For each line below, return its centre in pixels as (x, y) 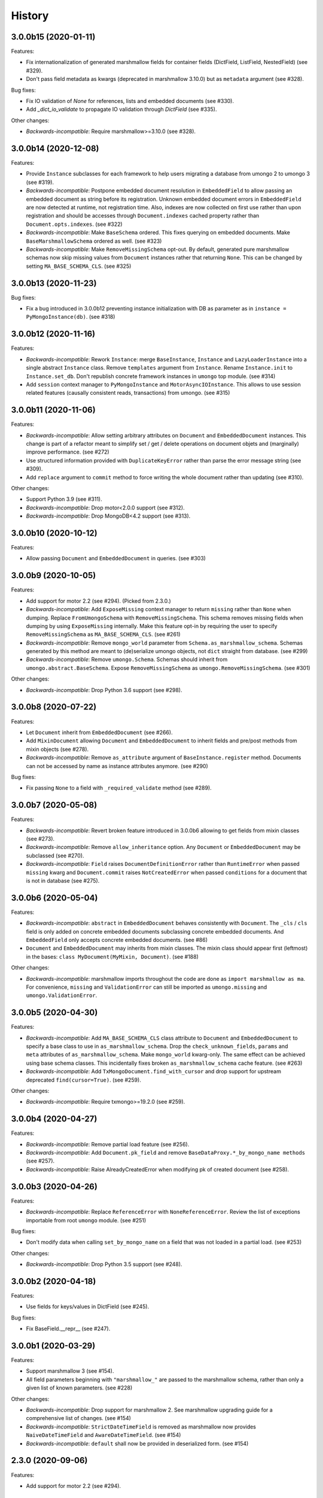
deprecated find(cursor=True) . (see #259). (84, 1080)
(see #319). (40, 182)
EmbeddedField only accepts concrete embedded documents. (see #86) (117, 940)
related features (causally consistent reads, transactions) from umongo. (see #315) (128, 393)
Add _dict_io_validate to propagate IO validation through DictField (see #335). (121, 109)
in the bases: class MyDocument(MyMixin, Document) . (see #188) (112, 956)
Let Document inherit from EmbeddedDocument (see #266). (99, 732)
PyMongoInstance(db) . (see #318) (71, 317)
